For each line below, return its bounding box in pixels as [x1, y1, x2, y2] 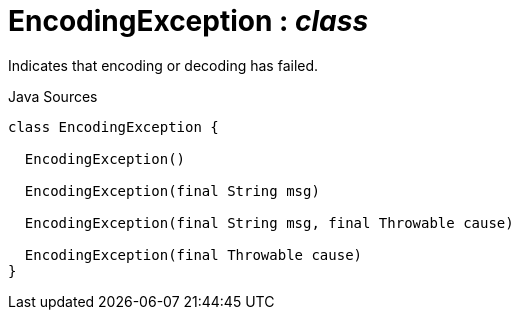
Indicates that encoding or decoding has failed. [8, 56, 319, 74]
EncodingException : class [8, 4, 369, 38]
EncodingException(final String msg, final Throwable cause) [24, 214, 514, 231]
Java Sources [8, 87, 98, 105]
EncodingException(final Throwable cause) [24, 246, 363, 263]
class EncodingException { [8, 118, 219, 135]
